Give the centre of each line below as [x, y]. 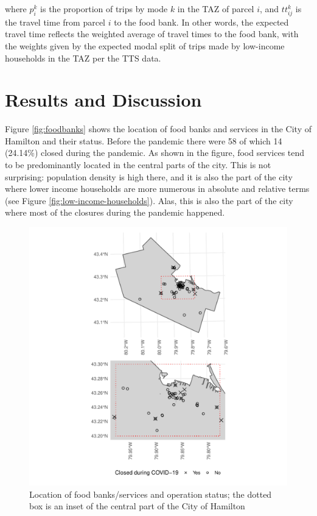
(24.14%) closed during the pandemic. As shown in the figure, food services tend [155, 153]
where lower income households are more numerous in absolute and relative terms [157, 189]
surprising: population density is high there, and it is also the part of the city [149, 176]
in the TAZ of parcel [216, 9]
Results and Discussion [103, 100]
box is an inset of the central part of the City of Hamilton [137, 506]
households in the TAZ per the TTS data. [83, 58]
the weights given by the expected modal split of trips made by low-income [145, 45]
